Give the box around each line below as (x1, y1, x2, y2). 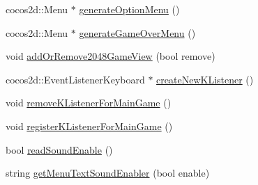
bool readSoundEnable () (6, 142, 113, 156)
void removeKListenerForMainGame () (6, 95, 172, 110)
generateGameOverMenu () (79, 25, 196, 40)
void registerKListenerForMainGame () (6, 118, 173, 133)
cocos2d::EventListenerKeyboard (6, 72, 145, 86)
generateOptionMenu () (79, 2, 180, 16)
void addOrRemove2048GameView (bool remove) (6, 49, 215, 63)
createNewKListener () (156, 72, 254, 86)
